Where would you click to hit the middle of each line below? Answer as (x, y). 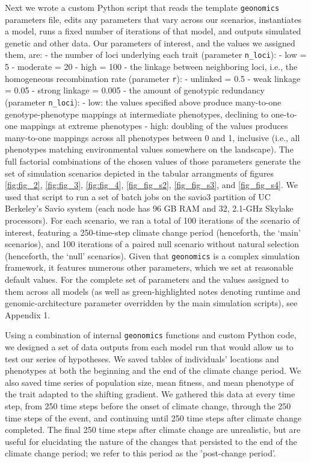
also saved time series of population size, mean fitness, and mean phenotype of (149, 382)
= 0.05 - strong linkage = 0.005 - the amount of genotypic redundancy (135, 90)
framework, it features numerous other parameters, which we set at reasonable (149, 267)
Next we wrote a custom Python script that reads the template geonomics (142, 7)
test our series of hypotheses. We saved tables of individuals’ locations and (142, 358)
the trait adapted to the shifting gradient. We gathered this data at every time (150, 394)
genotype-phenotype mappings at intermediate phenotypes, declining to (137, 114)
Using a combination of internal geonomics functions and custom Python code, (151, 335)
